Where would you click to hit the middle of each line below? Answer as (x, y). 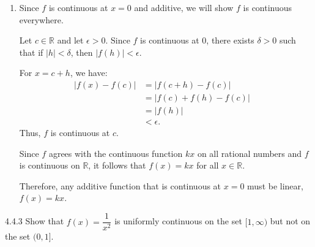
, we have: (89, 73)
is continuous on (50, 165)
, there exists (230, 40)
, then (82, 52)
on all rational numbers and (250, 153)
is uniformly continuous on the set (178, 221)
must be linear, (275, 185)
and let (70, 40)
